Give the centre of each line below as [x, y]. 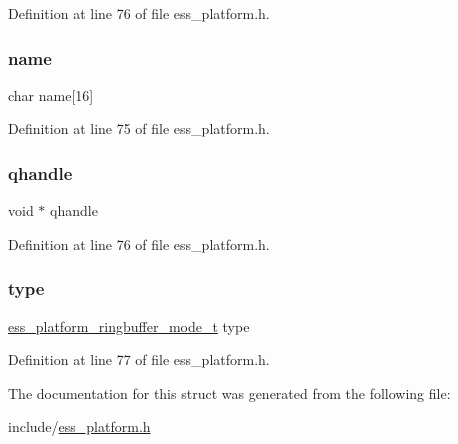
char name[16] [51, 94]
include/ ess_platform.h [79, 426]
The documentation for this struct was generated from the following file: [229, 392]
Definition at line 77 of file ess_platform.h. [139, 359]
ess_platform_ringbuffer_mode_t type [129, 325]
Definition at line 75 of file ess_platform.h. [139, 128]
